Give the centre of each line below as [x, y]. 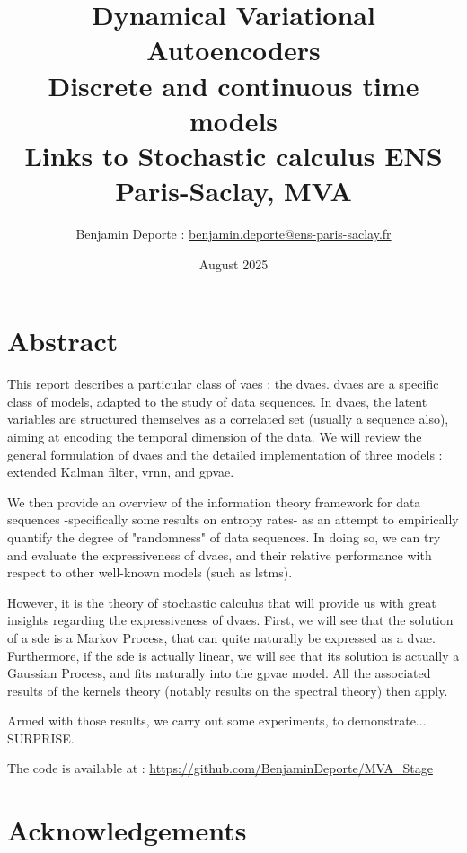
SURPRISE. [41, 738]
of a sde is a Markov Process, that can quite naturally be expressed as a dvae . [221, 637]
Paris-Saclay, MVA [233, 191]
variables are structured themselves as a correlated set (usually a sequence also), [228, 419]
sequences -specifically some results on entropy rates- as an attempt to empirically [233, 519]
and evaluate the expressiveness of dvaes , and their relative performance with [220, 554]
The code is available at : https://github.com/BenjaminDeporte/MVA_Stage [220, 768]
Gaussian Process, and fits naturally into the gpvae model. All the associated [219, 673]
